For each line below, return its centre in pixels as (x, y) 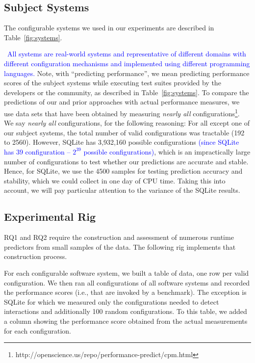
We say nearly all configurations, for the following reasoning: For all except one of (127, 123)
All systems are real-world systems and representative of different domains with (127, 54)
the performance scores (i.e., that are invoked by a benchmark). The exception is (125, 292)
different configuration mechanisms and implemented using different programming (127, 63)
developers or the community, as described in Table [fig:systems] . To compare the (127, 92)
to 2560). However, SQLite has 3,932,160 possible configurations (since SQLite (122, 142)
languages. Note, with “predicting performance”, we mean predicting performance (127, 73)
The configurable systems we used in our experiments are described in (109, 28)
